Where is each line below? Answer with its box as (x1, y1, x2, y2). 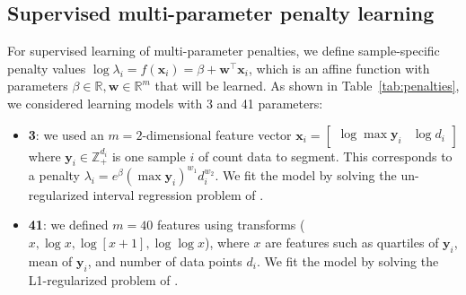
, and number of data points (87, 251, 242, 270)
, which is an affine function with (248, 58, 430, 77)
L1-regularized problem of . (28, 270, 179, 289)
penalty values (7, 58, 86, 77)
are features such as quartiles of (265, 233, 439, 252)
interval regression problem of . (92, 185, 264, 204)
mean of (28, 251, 73, 270)
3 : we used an (28, 125, 104, 143)
